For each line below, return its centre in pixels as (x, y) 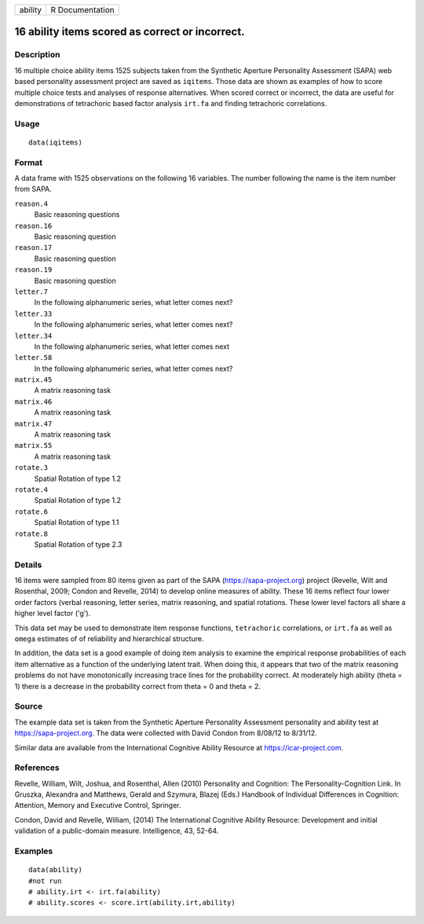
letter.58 (33, 358)
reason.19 (33, 270)
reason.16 (33, 225)
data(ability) (55, 870)
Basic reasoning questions (77, 214)
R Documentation (82, 10)
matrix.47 (33, 423)
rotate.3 (31, 468)
